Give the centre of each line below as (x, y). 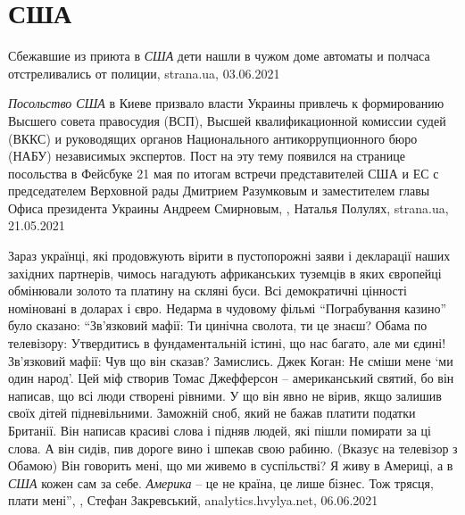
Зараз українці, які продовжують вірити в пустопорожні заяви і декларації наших (229, 256)
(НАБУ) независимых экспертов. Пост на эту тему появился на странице (207, 156)
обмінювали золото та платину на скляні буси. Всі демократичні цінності (208, 291)
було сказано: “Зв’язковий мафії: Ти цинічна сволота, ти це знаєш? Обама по (218, 325)
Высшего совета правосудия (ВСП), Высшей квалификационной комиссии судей (227, 120)
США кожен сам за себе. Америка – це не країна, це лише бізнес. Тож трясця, (221, 482)
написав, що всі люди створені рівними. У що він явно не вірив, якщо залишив (225, 395)
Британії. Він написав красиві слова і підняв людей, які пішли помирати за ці (220, 430)
